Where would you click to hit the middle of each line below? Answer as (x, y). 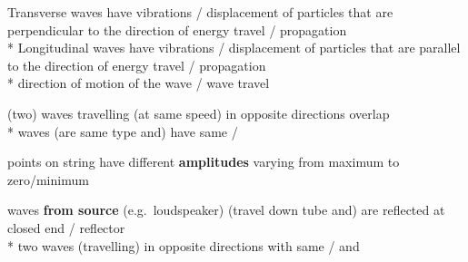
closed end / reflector (66, 227)
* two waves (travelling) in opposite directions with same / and (184, 245)
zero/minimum (48, 179)
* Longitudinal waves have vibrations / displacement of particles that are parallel (234, 48)
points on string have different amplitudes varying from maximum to (204, 162)
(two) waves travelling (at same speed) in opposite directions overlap (199, 113)
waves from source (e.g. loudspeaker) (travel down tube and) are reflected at (226, 210)
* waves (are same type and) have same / (123, 131)
